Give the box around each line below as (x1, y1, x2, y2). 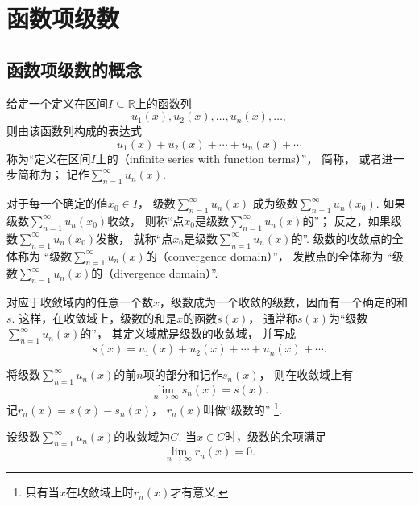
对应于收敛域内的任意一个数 (6, 294, 153, 311)
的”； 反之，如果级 (302, 212, 402, 228)
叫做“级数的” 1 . (203, 399, 282, 418)
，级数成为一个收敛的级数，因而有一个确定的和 (160, 294, 409, 311)
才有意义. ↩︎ (170, 483, 228, 500)
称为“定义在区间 (6, 150, 91, 167)
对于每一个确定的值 (6, 195, 108, 212)
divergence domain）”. (114, 265, 218, 282)
